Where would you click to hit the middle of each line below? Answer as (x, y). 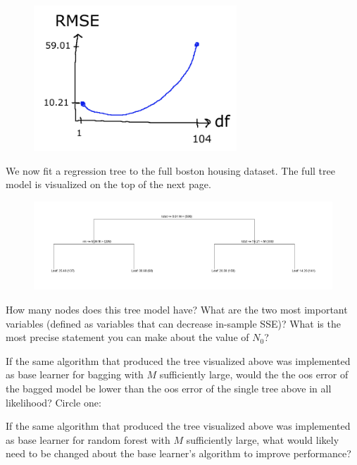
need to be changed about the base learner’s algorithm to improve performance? (178, 453)
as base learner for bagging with (75, 374)
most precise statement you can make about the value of (127, 337)
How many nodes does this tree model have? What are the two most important (177, 310)
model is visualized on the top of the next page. (108, 184)
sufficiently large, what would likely (263, 439)
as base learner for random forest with (88, 439)
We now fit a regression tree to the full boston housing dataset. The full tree (170, 170)
